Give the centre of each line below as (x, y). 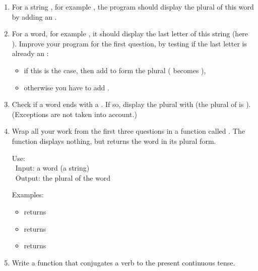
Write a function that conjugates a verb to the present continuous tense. (123, 262)
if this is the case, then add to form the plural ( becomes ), (115, 70)
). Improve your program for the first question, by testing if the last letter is (129, 43)
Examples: (28, 195)
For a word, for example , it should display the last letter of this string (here (130, 34)
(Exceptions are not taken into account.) (74, 114)
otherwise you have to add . (67, 87)
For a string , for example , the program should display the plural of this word (133, 7)
